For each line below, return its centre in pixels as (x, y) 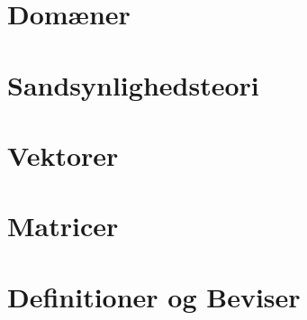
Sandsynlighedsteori (133, 84)
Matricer (63, 226)
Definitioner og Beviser (154, 296)
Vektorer (63, 155)
